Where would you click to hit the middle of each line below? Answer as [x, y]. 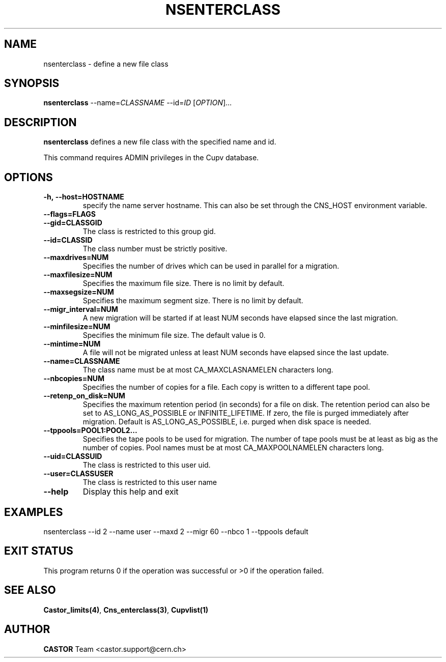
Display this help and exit [131, 492]
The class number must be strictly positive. [155, 249]
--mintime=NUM [72, 344]
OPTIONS [29, 177]
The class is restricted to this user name [150, 482]
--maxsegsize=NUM [79, 292]
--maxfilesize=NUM [78, 275]
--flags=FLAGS [69, 214]
